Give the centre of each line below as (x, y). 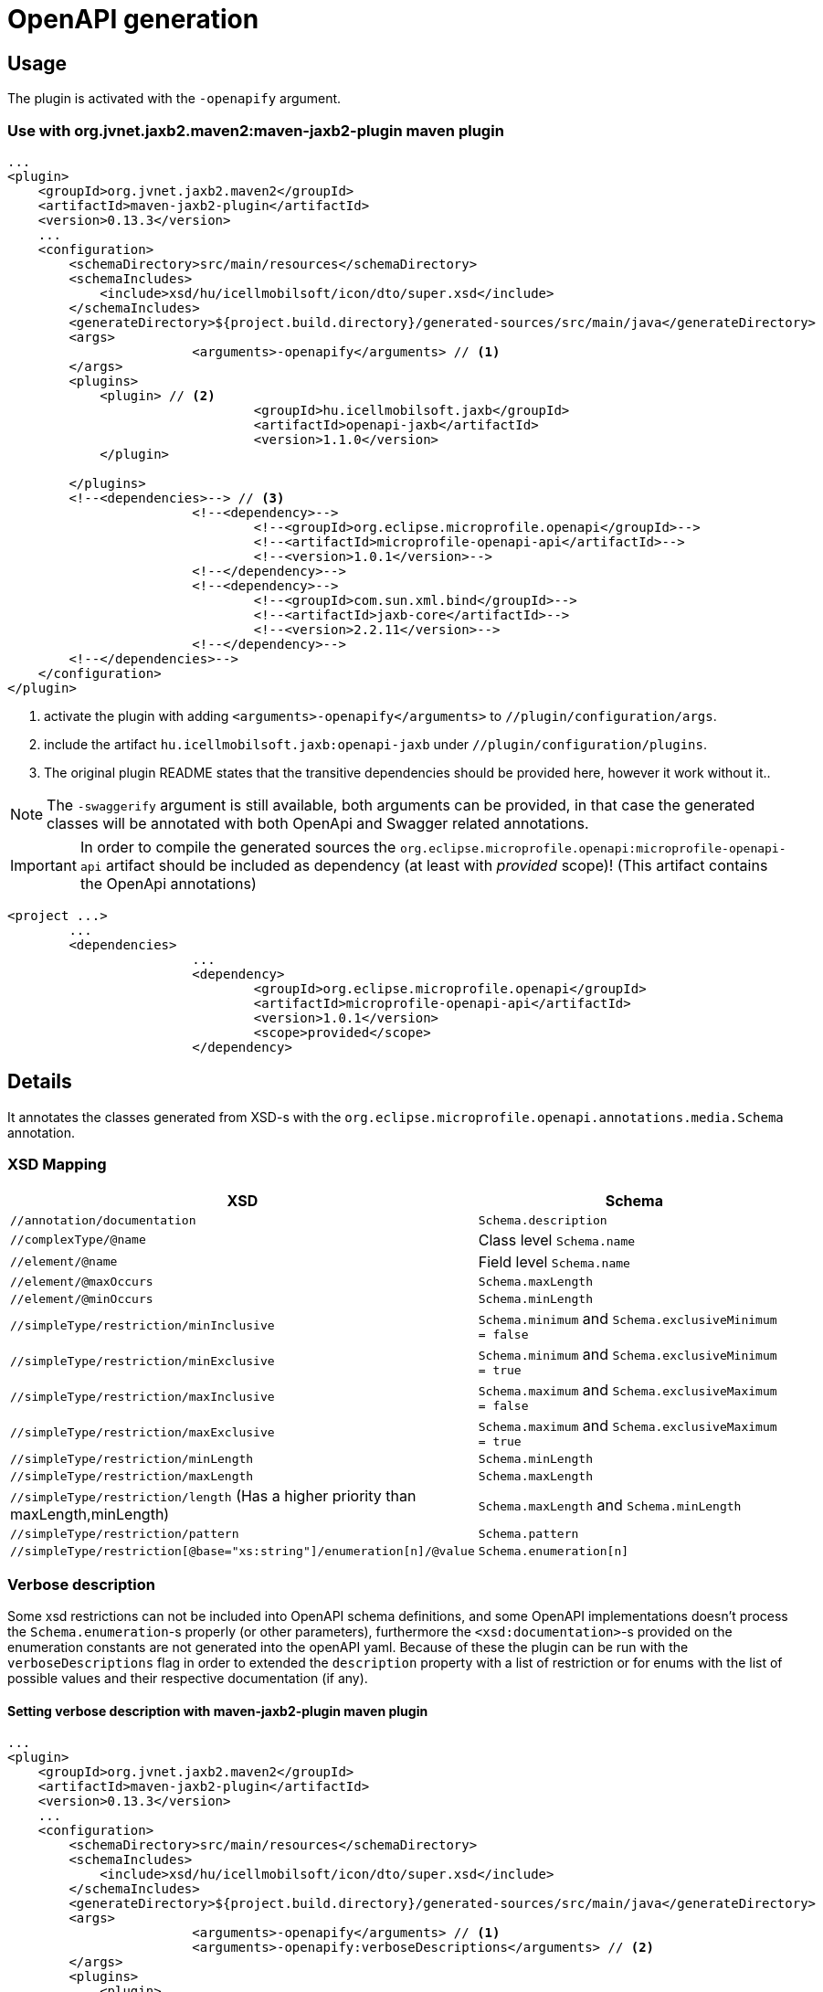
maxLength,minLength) (90, 1514)
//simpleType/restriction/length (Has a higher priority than (213, 1495)
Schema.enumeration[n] (554, 1551)
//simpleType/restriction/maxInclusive (142, 1396)
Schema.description (543, 1220)
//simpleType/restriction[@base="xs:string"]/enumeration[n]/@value (243, 1551)
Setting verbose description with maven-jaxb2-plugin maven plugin (218, 1711)
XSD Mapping (57, 1165)
